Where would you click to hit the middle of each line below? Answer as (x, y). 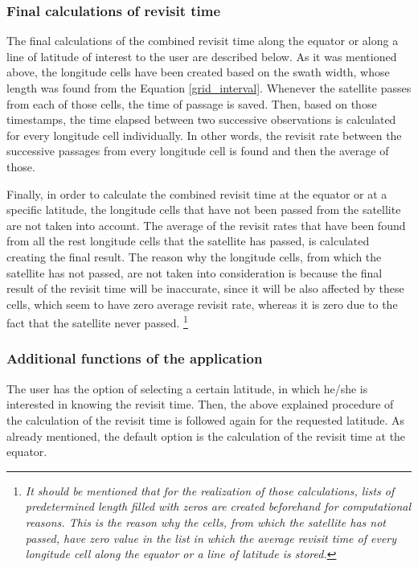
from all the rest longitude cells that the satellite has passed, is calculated (188, 241)
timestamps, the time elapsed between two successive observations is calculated (201, 119)
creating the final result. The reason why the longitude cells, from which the (194, 256)
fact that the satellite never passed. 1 (97, 321)
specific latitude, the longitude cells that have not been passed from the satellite (204, 210)
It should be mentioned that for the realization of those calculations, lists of (210, 490)
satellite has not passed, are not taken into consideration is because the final (195, 272)
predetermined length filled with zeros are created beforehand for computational (218, 506)
